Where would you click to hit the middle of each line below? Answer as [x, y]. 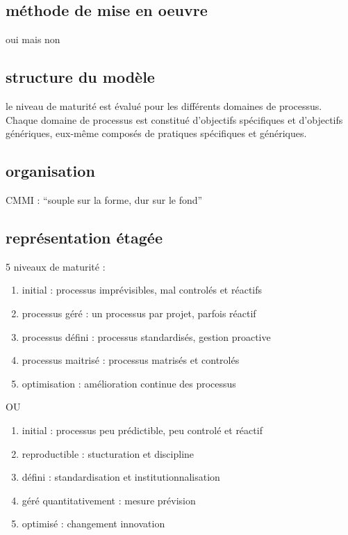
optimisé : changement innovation [93, 524]
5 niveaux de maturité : [56, 266]
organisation [50, 171]
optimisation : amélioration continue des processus [129, 383]
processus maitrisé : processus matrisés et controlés [131, 360]
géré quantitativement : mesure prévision [109, 500]
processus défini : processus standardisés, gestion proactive [146, 336]
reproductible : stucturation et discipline [108, 453]
